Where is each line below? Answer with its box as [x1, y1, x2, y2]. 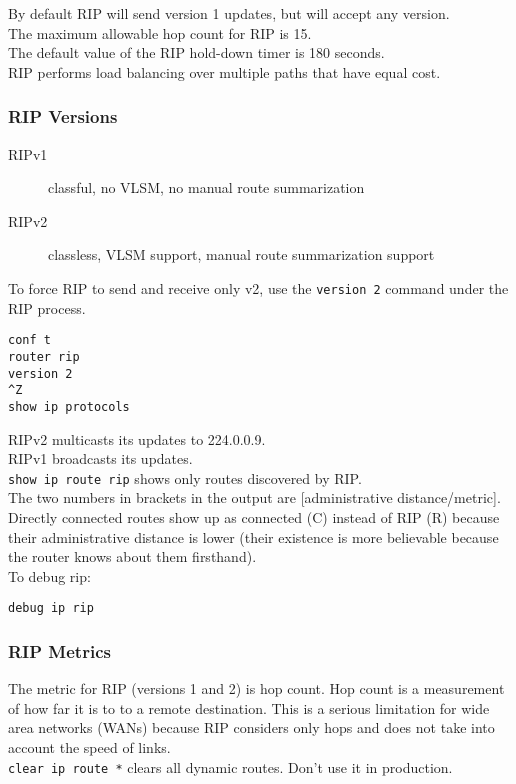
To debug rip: [8, 565, 91, 586]
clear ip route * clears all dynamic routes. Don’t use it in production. [8, 756, 453, 777]
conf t [8, 333, 51, 348]
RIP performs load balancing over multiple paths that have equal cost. [8, 61, 441, 82]
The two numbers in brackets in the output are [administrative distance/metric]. [8, 487, 501, 508]
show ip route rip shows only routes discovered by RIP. [8, 467, 362, 488]
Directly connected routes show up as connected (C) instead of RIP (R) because [8, 506, 500, 527]
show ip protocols [8, 399, 130, 414]
